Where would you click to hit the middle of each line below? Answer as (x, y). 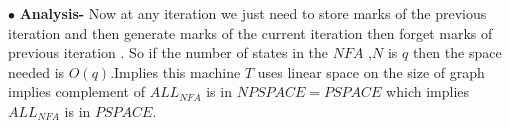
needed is (36, 71)
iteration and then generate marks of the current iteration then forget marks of (250, 32)
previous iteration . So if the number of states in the (168, 52)
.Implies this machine (175, 71)
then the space (457, 52)
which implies (428, 91)
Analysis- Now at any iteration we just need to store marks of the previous (253, 13)
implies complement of (76, 91)
